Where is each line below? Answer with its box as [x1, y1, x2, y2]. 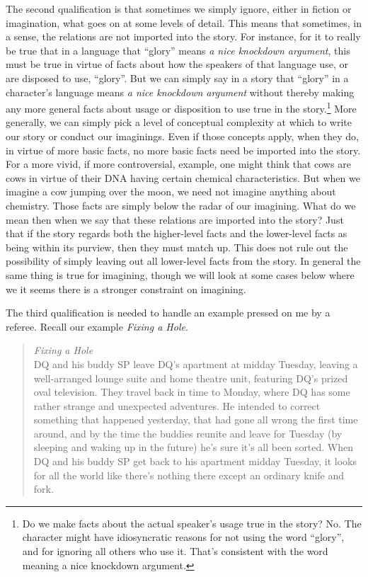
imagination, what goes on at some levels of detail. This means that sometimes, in [6, 15, 362, 30]
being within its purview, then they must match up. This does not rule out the [6, 239, 348, 254]
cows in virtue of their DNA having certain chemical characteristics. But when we [6, 170, 360, 185]
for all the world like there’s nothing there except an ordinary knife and [33, 467, 345, 482]
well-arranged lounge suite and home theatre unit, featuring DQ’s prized [33, 370, 348, 385]
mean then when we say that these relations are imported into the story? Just [6, 212, 344, 227]
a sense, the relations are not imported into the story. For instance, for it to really [6, 29, 361, 44]
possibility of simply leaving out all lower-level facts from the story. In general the [6, 253, 361, 268]
